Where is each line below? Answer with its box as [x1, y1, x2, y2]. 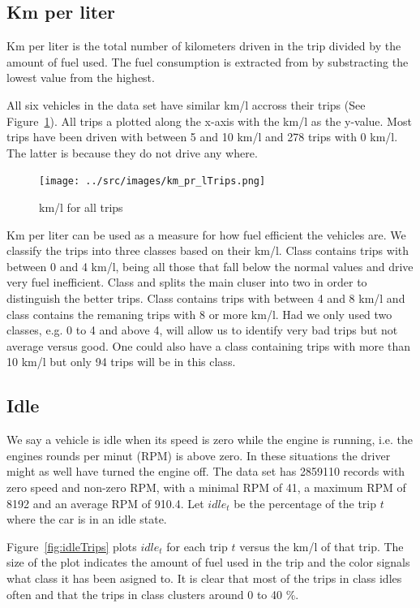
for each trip [166, 537, 228, 554]
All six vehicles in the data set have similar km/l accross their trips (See [6, 96, 366, 113]
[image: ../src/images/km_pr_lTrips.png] [39, 175, 266, 188]
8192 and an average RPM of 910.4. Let [6, 494, 204, 511]
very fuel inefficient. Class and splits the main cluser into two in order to [6, 274, 367, 291]
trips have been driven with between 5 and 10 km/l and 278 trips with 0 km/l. [6, 128, 398, 145]
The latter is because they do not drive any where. [6, 144, 258, 161]
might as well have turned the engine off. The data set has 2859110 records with [6, 463, 405, 480]
